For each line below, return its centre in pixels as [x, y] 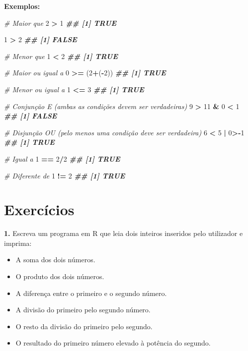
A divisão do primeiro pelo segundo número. [83, 310]
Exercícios [39, 209]
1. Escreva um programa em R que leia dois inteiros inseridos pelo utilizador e [124, 233]
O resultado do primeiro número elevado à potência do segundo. [113, 343]
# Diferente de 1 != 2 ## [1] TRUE [65, 175]
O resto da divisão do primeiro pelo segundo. [84, 326]
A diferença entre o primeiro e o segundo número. [91, 293]
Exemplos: [22, 6]
